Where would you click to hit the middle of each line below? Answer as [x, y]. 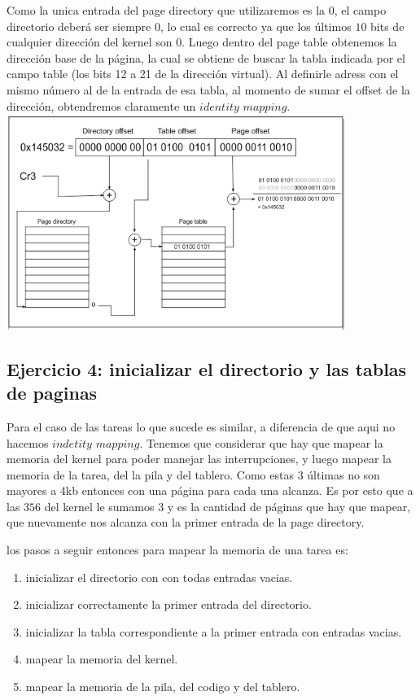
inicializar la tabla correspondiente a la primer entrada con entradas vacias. [214, 631]
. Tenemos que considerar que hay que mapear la [261, 442]
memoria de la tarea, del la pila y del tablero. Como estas [150, 474]
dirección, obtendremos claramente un [101, 105]
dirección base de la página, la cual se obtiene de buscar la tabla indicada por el [206, 57]
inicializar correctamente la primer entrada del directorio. [168, 604]
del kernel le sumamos [99, 506]
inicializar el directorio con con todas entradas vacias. [159, 577]
